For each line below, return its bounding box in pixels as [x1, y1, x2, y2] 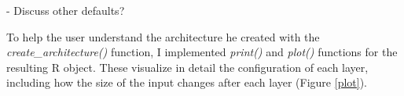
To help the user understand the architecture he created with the [6, 28, 320, 44]
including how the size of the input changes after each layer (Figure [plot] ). [6, 74, 367, 91]
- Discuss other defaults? [6, 2, 125, 18]
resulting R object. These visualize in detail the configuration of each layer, [6, 59, 369, 75]
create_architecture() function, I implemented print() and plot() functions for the [6, 44, 398, 60]
